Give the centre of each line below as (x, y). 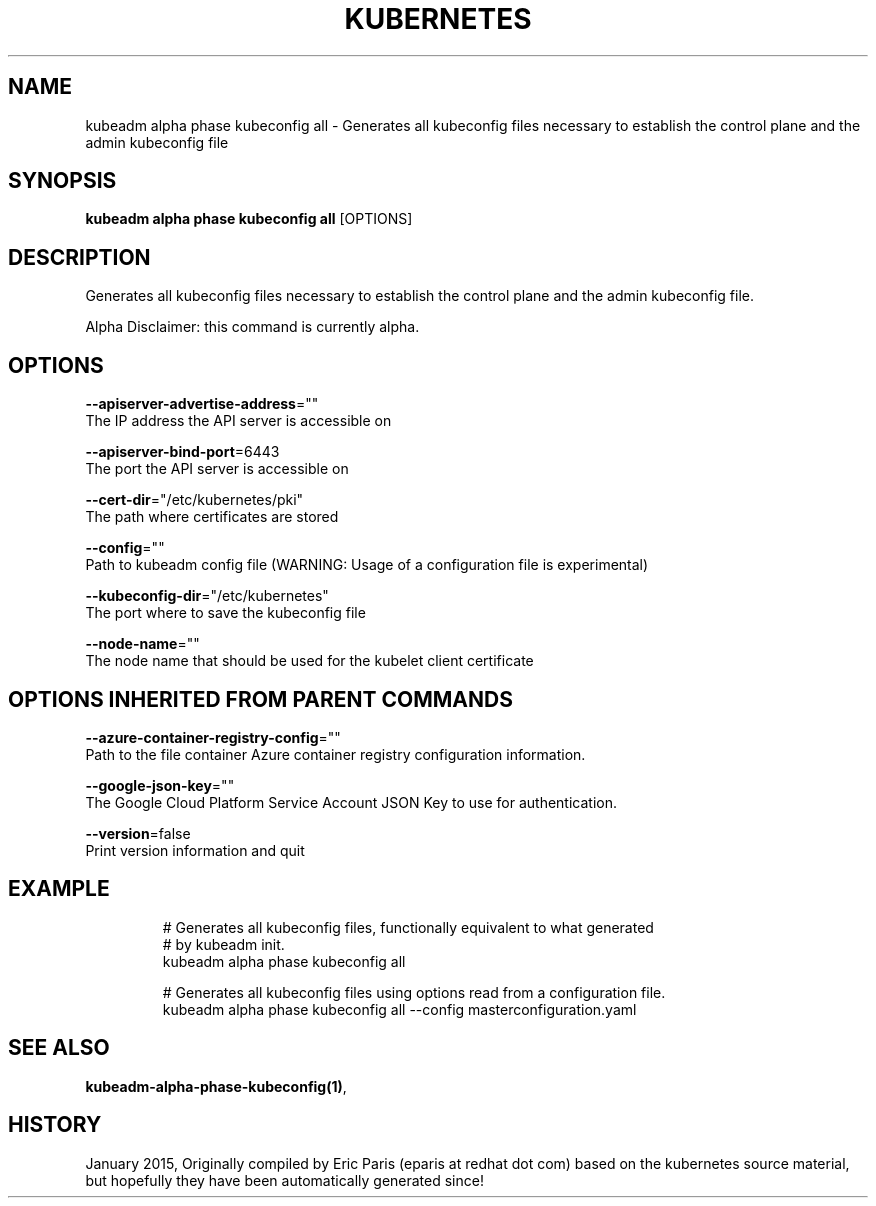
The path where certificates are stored (212, 517)
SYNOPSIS (62, 181)
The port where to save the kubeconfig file (225, 613)
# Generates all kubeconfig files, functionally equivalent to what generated (408, 927)
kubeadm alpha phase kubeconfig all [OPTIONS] (249, 219)
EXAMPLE (59, 889)
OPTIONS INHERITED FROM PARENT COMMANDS (260, 699)
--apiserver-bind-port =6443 (182, 452)
